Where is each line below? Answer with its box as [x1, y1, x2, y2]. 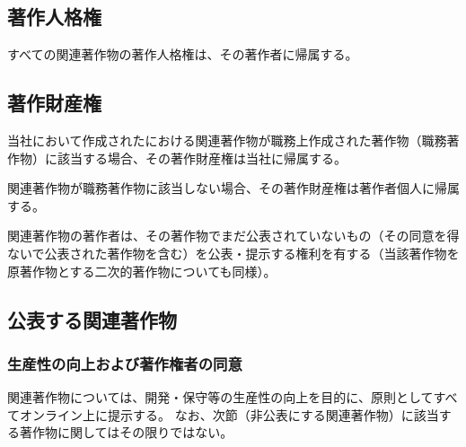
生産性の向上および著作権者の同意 [7, 352, 242, 374]
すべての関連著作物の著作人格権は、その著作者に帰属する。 [7, 45, 358, 64]
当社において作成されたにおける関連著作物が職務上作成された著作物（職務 [7, 131, 447, 149]
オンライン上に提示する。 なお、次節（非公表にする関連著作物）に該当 [19, 405, 439, 424]
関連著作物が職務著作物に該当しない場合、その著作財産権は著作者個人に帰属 [7, 179, 460, 197]
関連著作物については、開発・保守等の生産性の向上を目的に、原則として [7, 388, 434, 407]
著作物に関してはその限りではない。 [19, 423, 233, 442]
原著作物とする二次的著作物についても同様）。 [7, 261, 277, 280]
